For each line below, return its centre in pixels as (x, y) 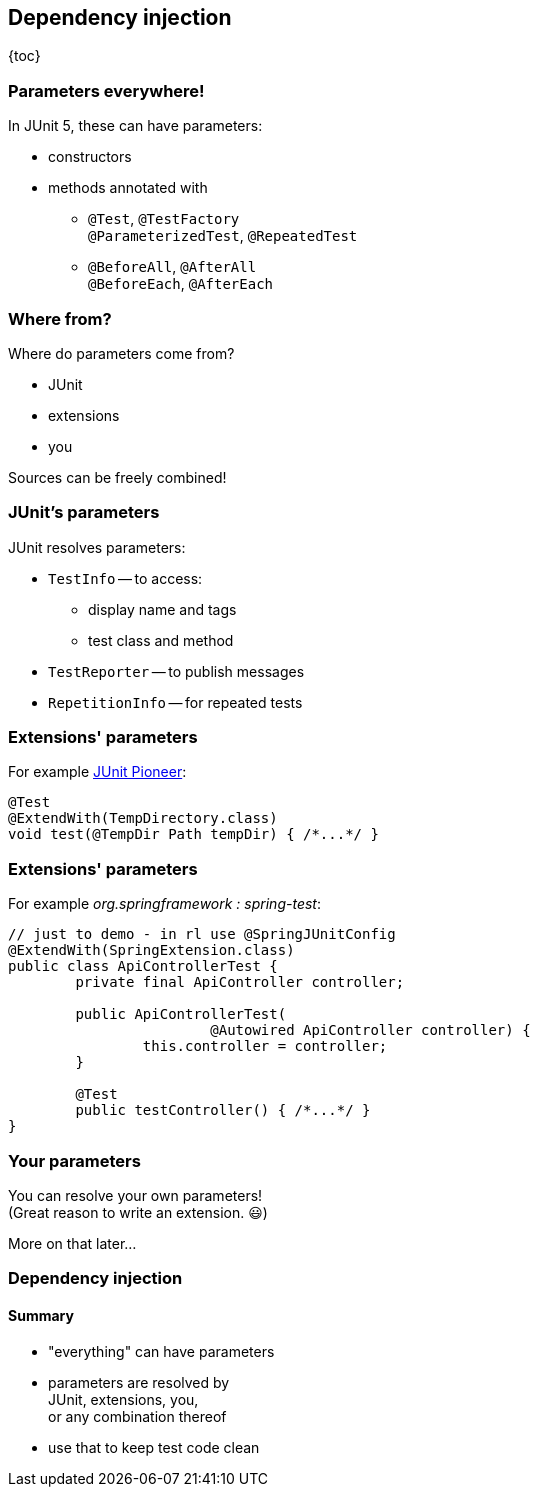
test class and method (161, 640)
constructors (90, 157)
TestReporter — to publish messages (176, 671)
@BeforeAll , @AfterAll (172, 267)
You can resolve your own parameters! (135, 1195)
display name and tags (162, 609)
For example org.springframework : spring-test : (164, 904)
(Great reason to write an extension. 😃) (138, 1212)
